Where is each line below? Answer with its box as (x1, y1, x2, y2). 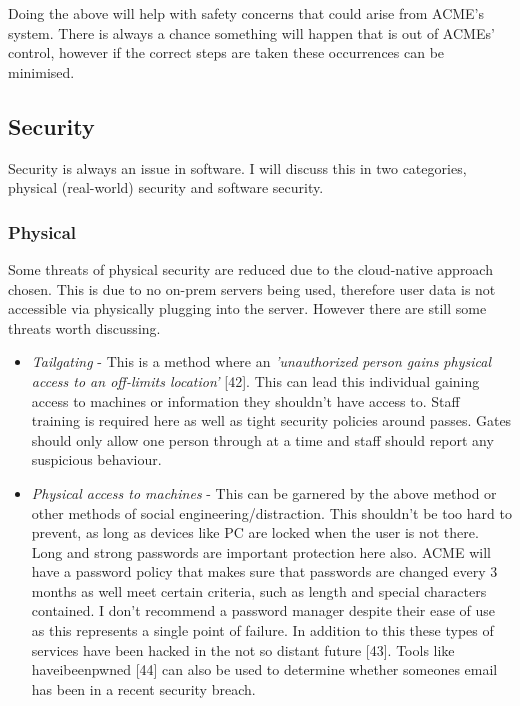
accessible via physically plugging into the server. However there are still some (8, 298, 487, 319)
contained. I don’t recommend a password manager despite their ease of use (31, 600, 496, 621)
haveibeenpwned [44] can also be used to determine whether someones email (31, 659, 498, 680)
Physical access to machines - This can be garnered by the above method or (31, 482, 497, 503)
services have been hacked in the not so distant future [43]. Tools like (31, 639, 455, 660)
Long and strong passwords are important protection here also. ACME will (31, 541, 491, 562)
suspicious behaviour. (31, 449, 162, 470)
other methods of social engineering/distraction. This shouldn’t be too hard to (31, 502, 512, 523)
